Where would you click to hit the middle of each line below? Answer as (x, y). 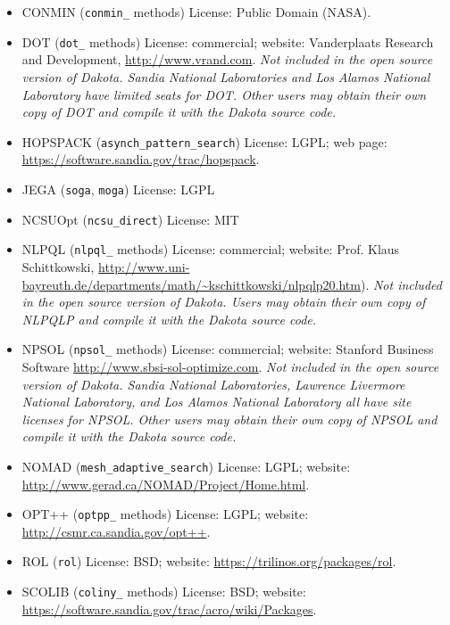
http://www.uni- (144, 266)
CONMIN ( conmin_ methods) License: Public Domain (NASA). (196, 12)
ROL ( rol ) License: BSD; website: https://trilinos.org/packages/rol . (209, 561)
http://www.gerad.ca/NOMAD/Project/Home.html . (166, 484)
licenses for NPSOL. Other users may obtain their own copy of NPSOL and (229, 419)
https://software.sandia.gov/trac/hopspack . (141, 159)
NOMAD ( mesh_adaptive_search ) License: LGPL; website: (186, 466)
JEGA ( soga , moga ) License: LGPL (118, 189)
